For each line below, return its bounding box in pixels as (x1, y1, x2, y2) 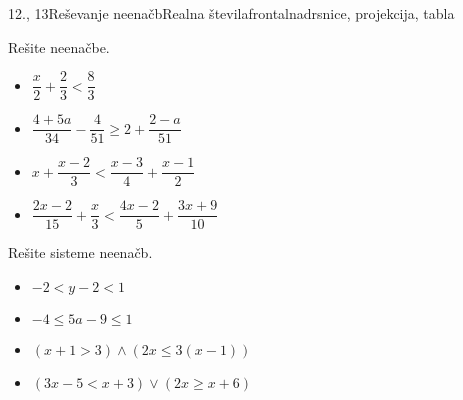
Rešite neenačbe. (8, 36, 110, 57)
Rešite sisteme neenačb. (8, 242, 153, 263)
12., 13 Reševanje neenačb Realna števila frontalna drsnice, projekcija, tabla (8, 3, 455, 23)
